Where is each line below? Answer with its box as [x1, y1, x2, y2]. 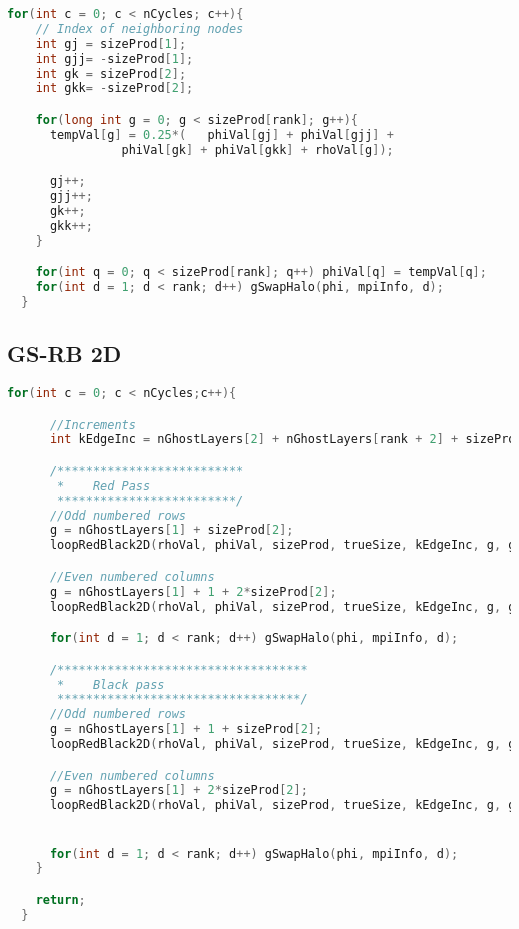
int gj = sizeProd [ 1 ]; [35, 36, 187, 51]
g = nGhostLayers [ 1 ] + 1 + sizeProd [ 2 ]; [49, 722, 323, 737]
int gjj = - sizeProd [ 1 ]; [35, 51, 194, 66]
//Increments [49, 417, 136, 432]
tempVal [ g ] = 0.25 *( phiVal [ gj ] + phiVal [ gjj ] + [49, 127, 394, 142]
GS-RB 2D [7, 338, 122, 369]
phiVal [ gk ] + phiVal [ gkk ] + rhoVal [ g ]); [121, 142, 394, 157]
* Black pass [57, 677, 165, 692]
